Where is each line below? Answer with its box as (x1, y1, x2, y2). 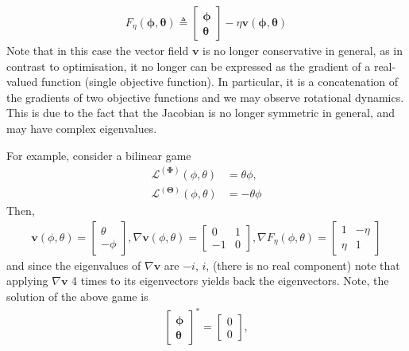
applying (6, 272, 48, 289)
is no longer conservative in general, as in (203, 42, 403, 59)
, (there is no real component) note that (206, 256, 400, 273)
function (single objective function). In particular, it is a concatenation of (41, 73, 399, 90)
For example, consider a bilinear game (6, 146, 191, 163)
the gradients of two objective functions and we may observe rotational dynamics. (6, 88, 404, 105)
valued (6, 73, 38, 90)
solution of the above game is (6, 287, 149, 304)
